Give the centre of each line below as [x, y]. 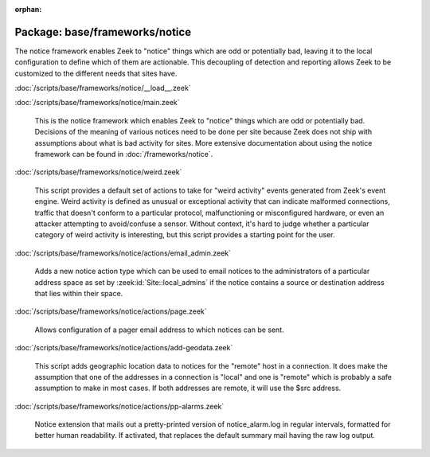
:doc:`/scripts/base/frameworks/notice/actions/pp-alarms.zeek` [119, 406]
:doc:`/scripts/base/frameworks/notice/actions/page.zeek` [111, 311]
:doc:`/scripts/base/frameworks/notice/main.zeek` [97, 103]
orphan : [28, 9]
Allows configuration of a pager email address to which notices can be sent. [159, 330]
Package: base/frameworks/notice [103, 32]
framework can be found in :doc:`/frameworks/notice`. [124, 154]
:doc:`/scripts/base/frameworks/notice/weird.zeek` [98, 172]
